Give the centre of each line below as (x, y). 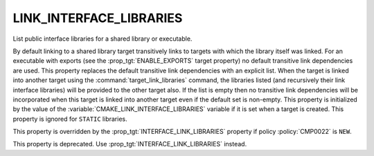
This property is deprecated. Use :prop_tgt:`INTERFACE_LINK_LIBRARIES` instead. (130, 144)
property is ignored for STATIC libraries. (70, 119)
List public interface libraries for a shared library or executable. (103, 39)
